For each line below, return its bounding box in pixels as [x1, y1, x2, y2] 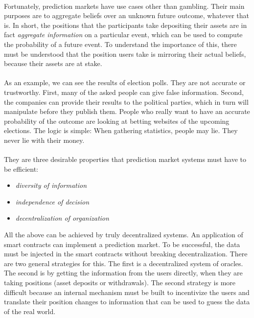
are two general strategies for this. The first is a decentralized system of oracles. [4, 258, 243, 268]
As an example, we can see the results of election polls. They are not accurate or [4, 77, 246, 88]
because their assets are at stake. [4, 58, 102, 68]
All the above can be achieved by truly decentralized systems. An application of [4, 229, 243, 240]
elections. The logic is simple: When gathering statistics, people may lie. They [4, 125, 238, 136]
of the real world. [4, 306, 56, 316]
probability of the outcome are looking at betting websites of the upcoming [4, 115, 230, 126]
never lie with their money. [4, 135, 85, 145]
